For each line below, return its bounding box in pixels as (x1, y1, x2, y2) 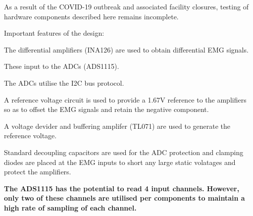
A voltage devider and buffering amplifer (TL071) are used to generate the (4, 120, 231, 131)
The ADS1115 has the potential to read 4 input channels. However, (4, 183, 240, 193)
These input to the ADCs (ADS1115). (4, 61, 119, 71)
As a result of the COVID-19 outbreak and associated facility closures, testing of (4, 1, 249, 11)
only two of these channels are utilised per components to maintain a (4, 193, 245, 203)
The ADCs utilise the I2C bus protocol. (4, 77, 124, 88)
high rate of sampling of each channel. (4, 202, 137, 213)
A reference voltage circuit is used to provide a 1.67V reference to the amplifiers (4, 94, 247, 105)
